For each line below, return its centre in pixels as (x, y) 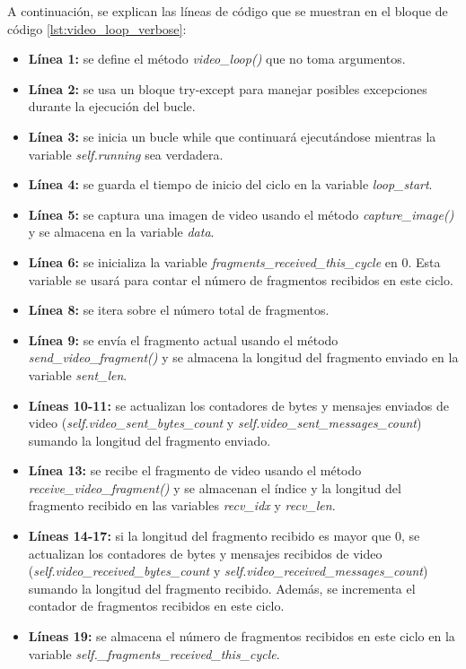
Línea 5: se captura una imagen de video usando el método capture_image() (241, 214)
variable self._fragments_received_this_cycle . (154, 653)
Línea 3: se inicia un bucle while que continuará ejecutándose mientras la (232, 136)
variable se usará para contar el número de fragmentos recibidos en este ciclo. (241, 279)
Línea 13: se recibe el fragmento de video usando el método (195, 470)
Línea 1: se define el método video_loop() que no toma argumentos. (217, 59)
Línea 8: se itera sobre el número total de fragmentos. (179, 310)
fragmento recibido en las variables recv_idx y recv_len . (182, 505)
